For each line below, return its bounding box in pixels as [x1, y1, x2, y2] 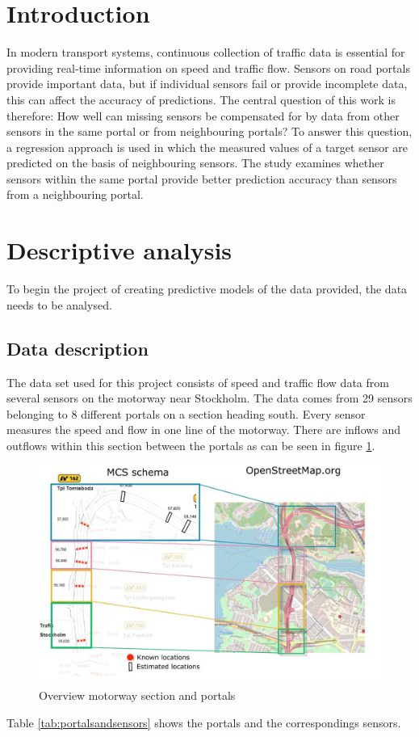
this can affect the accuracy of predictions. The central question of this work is [6, 91, 396, 107]
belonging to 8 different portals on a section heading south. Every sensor [6, 405, 366, 422]
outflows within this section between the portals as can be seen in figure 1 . [6, 436, 375, 453]
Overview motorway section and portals [39, 686, 236, 703]
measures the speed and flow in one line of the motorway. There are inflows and [6, 421, 401, 438]
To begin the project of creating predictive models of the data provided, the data [6, 280, 408, 297]
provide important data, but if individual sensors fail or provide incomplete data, [6, 75, 408, 92]
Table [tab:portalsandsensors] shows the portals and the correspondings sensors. [6, 714, 401, 731]
